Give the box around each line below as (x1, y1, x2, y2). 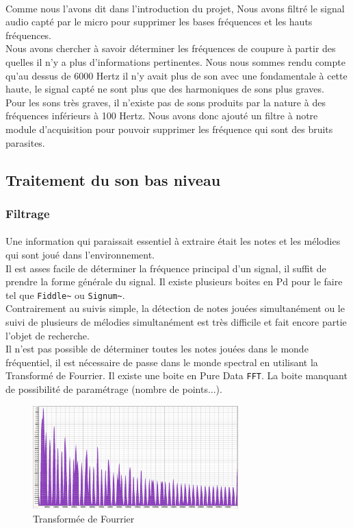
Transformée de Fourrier (33, 511, 135, 525)
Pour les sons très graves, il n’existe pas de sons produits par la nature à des (5, 95, 326, 109)
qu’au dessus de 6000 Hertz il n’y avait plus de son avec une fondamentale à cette (5, 68, 348, 82)
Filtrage (5, 204, 50, 221)
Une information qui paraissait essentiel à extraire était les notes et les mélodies (5, 234, 341, 248)
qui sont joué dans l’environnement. (5, 247, 155, 261)
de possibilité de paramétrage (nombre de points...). (5, 382, 222, 396)
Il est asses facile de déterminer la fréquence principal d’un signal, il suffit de (5, 261, 326, 275)
